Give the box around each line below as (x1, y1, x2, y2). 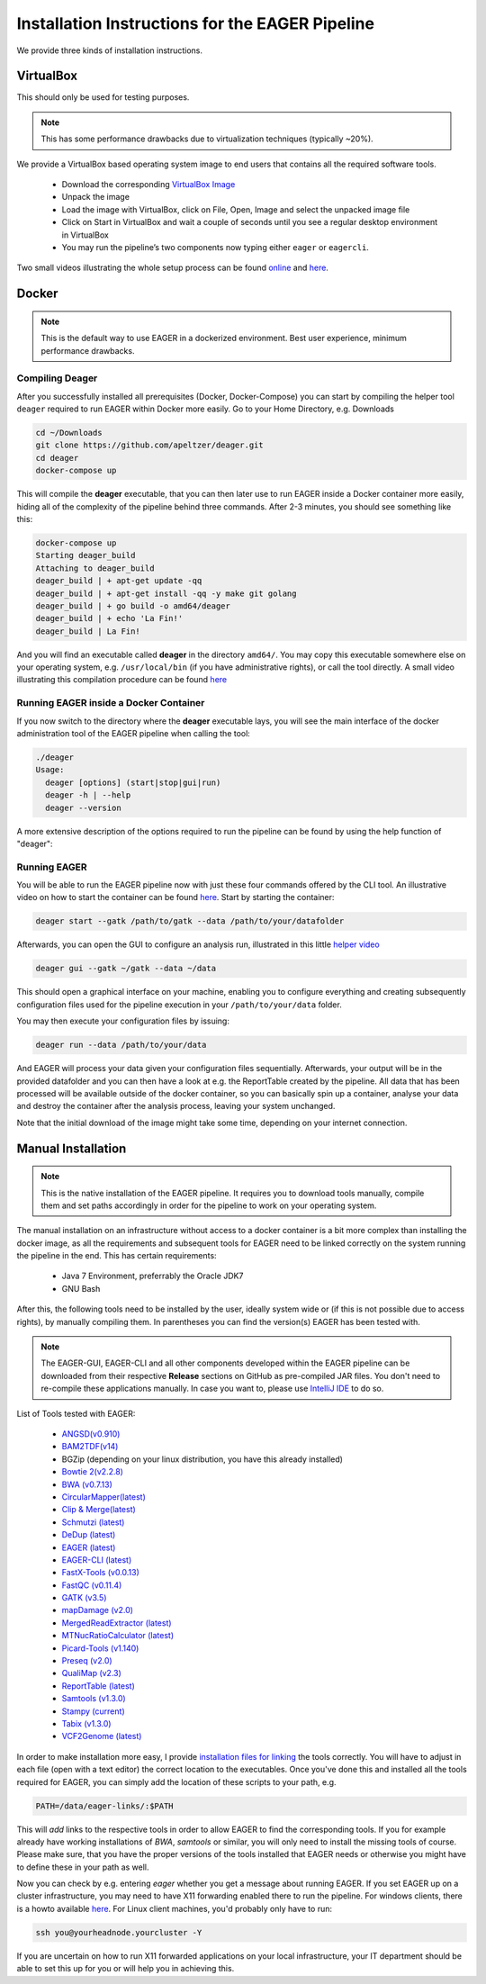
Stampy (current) (61, 1706, 125, 1717)
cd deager (35, 453, 79, 463)
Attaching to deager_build (35, 563, 155, 573)
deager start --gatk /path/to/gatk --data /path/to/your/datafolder (35, 916, 345, 926)
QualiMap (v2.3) (61, 1668, 121, 1679)
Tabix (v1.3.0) (61, 1718, 112, 1728)
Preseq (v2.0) (61, 1655, 112, 1666)
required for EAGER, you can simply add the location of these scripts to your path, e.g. (16, 1776, 337, 1787)
